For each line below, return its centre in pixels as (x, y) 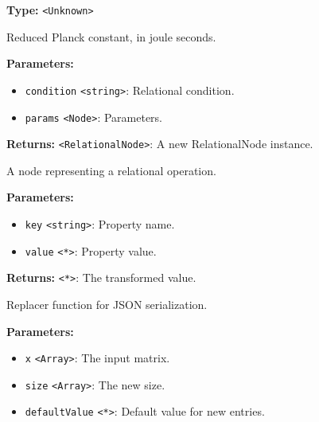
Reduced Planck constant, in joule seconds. (111, 36)
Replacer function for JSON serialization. (107, 304)
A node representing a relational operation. (111, 170)
